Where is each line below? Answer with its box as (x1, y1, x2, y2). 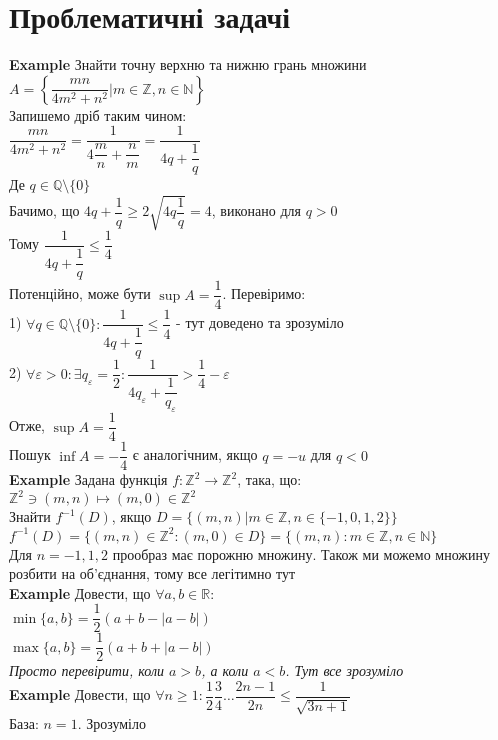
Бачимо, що (9, 200, 80, 221)
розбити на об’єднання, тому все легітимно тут (9, 563, 296, 584)
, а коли (201, 660, 249, 681)
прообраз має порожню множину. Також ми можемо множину (112, 543, 490, 564)
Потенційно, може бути (9, 283, 151, 304)
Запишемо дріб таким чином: (9, 104, 187, 125)
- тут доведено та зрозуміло (176, 312, 344, 333)
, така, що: (237, 469, 302, 490)
